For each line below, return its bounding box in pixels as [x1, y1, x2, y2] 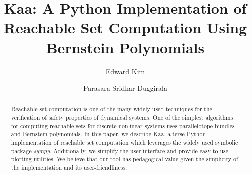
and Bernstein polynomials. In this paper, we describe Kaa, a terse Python [11, 130, 206, 138]
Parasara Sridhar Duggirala [83, 83, 167, 93]
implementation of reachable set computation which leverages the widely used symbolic [11, 138, 238, 147]
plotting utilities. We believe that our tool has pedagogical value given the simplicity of [11, 155, 238, 163]
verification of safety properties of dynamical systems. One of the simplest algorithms [11, 113, 233, 122]
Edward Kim [105, 66, 145, 76]
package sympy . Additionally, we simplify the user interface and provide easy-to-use [11, 146, 229, 155]
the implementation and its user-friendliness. [11, 163, 127, 172]
